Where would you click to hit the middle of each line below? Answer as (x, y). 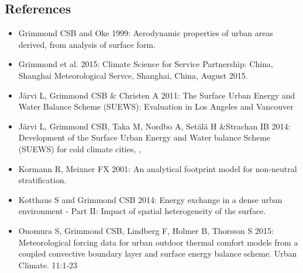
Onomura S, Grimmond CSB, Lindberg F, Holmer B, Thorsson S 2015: (146, 230)
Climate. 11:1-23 (48, 265)
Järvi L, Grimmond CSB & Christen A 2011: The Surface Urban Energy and (157, 95)
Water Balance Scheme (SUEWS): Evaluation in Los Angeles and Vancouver (156, 106)
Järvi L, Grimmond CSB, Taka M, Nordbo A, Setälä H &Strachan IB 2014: (154, 126)
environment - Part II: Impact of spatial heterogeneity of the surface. (142, 211)
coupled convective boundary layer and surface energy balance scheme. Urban (158, 253)
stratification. (42, 180)
